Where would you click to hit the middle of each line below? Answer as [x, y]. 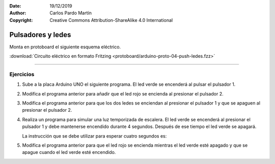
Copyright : [21, 20]
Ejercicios [22, 74]
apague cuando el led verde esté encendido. [69, 152]
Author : [18, 13]
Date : [15, 6]
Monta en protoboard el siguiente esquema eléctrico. [65, 47]
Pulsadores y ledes [40, 35]
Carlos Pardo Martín [71, 13]
